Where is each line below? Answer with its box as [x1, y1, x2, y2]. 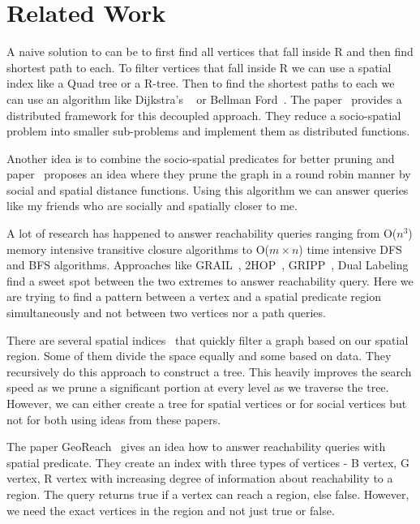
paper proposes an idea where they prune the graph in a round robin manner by [6, 165, 411, 183]
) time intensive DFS [298, 240, 402, 257]
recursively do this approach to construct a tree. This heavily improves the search [6, 363, 412, 380]
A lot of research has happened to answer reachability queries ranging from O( [6, 225, 397, 242]
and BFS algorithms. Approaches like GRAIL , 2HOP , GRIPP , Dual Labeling [6, 256, 409, 273]
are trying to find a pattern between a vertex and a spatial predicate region [6, 288, 381, 305]
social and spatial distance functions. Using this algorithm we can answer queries [6, 181, 409, 198]
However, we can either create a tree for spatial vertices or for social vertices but [6, 395, 407, 411]
